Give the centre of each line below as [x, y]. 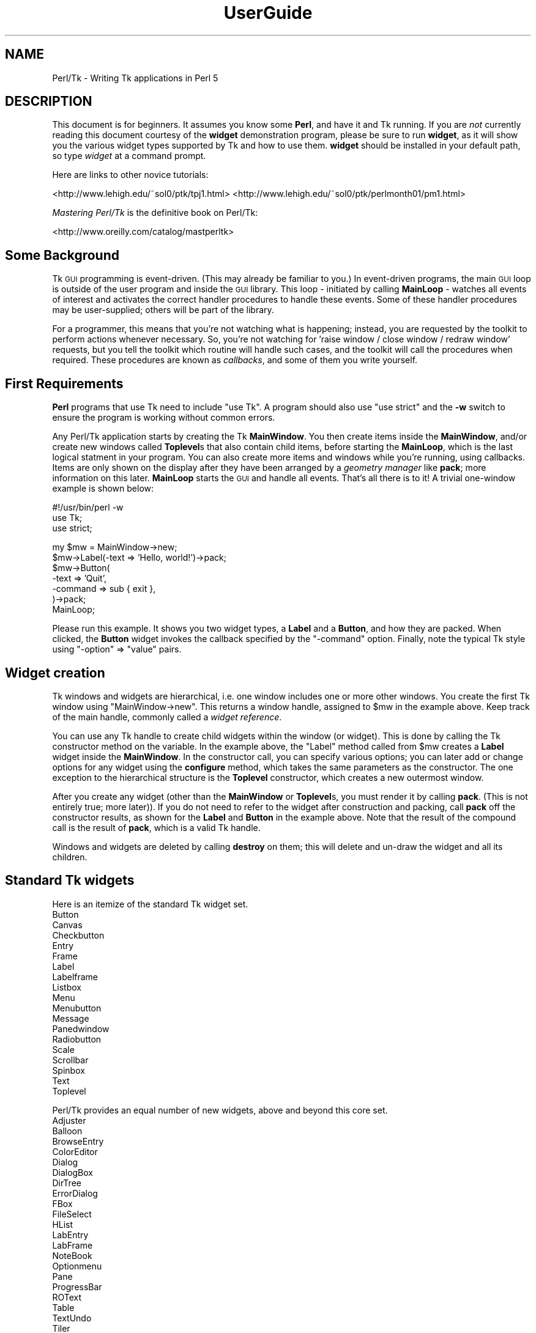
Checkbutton [78, 935]
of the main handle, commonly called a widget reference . [167, 717]
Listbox [67, 987]
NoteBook [72, 1255]
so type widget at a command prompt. [129, 156]
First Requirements [64, 383]
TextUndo [72, 1318]
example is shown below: [103, 489]
